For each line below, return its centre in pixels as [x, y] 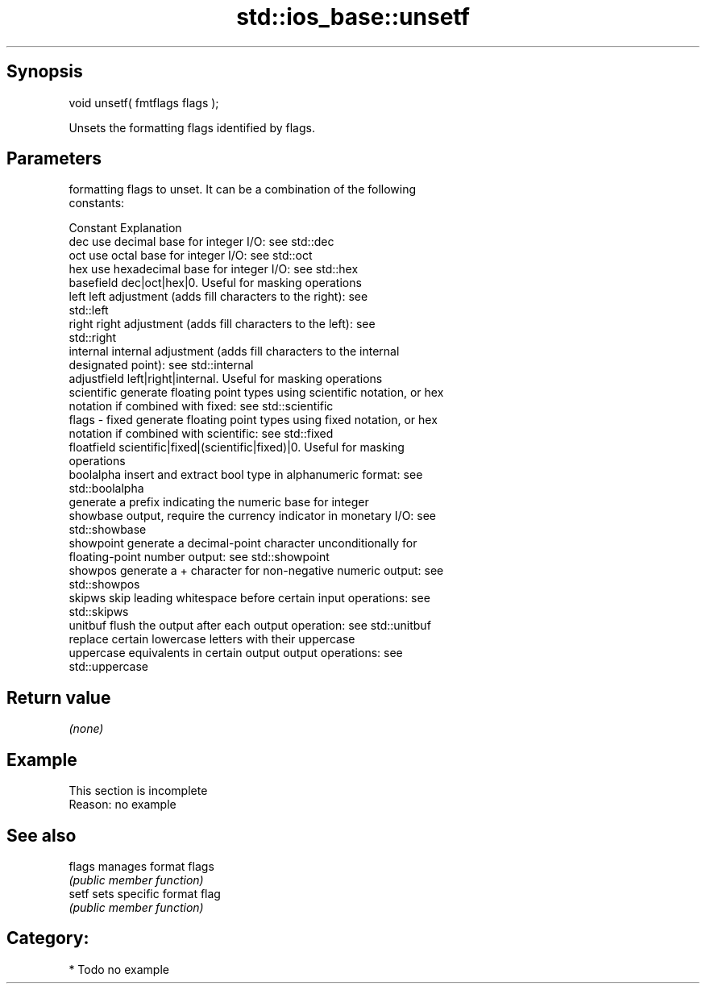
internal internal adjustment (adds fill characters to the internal [234, 351]
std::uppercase [109, 667]
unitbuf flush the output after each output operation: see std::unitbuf [250, 626]
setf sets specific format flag [145, 893]
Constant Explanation [125, 228]
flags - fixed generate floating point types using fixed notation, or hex [253, 420]
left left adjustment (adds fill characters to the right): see [218, 297]
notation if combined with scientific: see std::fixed [201, 434]
